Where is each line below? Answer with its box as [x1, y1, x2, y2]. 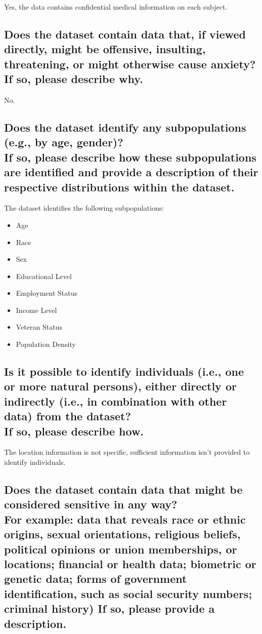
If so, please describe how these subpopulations [4, 149, 256, 165]
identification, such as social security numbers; [4, 585, 252, 601]
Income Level [16, 304, 57, 315]
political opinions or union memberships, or [4, 541, 237, 557]
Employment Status [16, 288, 78, 298]
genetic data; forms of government [4, 571, 187, 586]
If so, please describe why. [4, 71, 143, 87]
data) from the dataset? [4, 408, 131, 424]
